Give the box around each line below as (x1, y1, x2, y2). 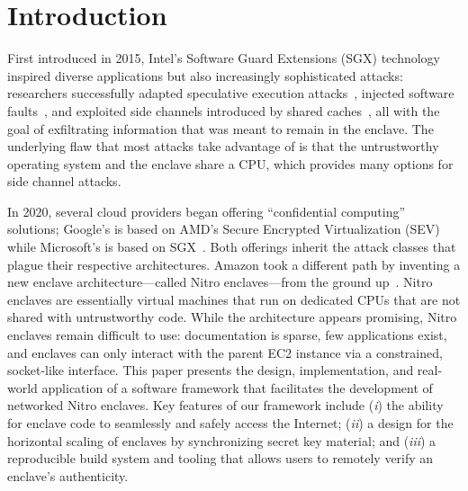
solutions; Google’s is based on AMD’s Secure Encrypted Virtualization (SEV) (7, 219, 440, 238)
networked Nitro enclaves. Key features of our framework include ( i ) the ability (7, 396, 444, 415)
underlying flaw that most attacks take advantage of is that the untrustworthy (7, 137, 439, 156)
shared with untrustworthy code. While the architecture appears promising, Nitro (7, 308, 457, 326)
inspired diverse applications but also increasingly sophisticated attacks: (7, 66, 403, 85)
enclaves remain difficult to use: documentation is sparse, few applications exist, (7, 326, 447, 344)
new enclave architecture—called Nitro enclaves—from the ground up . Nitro (7, 272, 433, 291)
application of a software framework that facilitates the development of (41, 378, 433, 397)
